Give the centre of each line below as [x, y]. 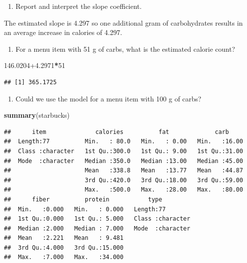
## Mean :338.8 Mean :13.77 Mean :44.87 [123, 171]
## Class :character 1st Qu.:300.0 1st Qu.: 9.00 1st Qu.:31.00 [123, 151]
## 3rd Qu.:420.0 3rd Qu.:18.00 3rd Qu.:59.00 [123, 180]
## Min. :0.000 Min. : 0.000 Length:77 [85, 209]
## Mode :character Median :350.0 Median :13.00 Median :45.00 [123, 161]
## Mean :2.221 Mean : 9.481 [64, 238]
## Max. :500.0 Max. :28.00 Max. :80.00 [123, 190]
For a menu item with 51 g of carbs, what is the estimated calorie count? [125, 49]
